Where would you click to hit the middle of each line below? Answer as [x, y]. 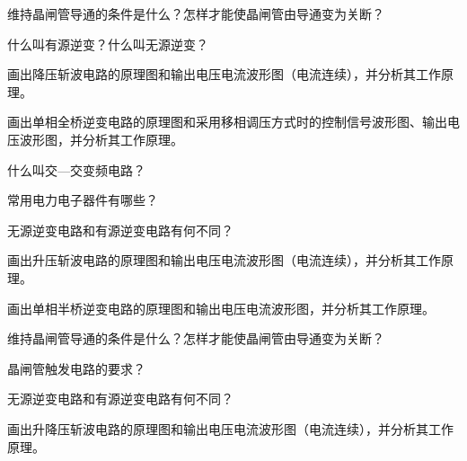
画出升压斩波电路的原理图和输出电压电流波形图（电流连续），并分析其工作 [224, 260]
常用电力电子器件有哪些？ [83, 200]
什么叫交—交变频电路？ [76, 169]
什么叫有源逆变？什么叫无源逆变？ [108, 44]
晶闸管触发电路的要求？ [76, 368]
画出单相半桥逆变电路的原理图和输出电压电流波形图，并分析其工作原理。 [221, 308]
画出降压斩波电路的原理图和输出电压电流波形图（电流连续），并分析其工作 [224, 74]
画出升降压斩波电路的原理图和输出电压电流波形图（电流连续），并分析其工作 [230, 428]
